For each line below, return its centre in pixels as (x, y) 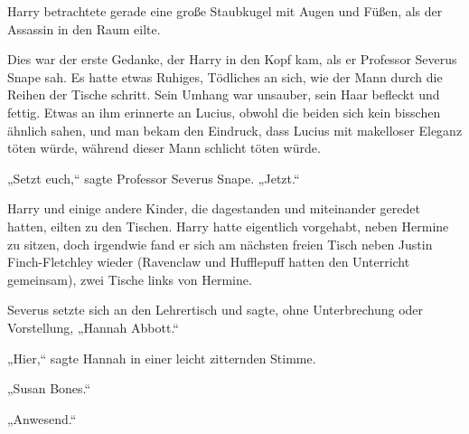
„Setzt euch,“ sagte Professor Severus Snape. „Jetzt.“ (154, 178)
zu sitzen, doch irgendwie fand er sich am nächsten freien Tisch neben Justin (220, 244)
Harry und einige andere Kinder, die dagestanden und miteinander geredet (214, 208)
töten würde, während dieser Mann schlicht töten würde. (164, 148)
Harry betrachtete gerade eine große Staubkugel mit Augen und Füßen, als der (225, 11)
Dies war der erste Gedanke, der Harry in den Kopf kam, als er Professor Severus (232, 59)
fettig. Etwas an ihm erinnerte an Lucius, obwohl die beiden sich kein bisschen (224, 112)
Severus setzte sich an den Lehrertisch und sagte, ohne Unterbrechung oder (216, 310)
